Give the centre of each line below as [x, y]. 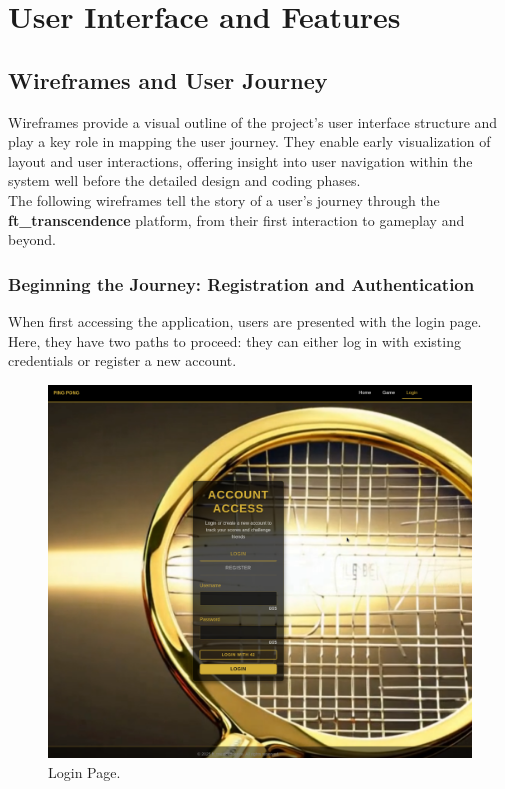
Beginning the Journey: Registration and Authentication [241, 283]
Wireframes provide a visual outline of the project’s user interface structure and [253, 121]
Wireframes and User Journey [168, 79]
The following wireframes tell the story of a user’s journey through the [224, 199]
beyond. [32, 239]
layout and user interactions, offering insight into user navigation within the [240, 160]
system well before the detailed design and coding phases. [184, 180]
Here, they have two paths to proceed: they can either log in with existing [234, 340]
